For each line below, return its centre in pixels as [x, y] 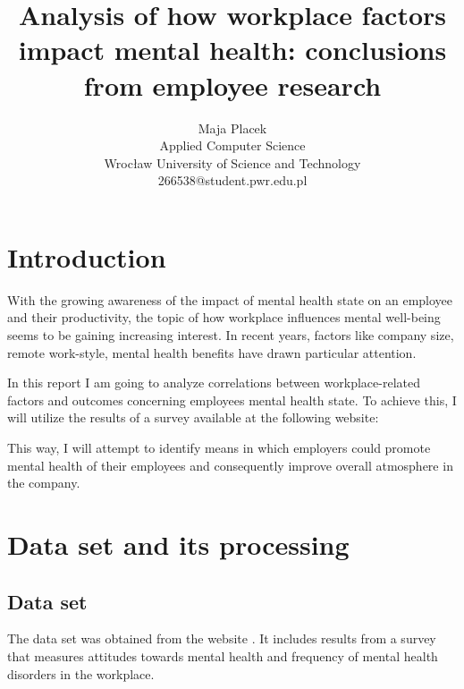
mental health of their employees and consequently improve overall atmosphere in [230, 465]
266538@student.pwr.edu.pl [232, 180]
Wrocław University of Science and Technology [232, 162]
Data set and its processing [178, 544]
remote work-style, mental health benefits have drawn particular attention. [212, 352]
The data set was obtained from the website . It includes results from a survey [222, 638]
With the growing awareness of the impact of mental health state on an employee [230, 299]
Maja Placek [232, 128]
